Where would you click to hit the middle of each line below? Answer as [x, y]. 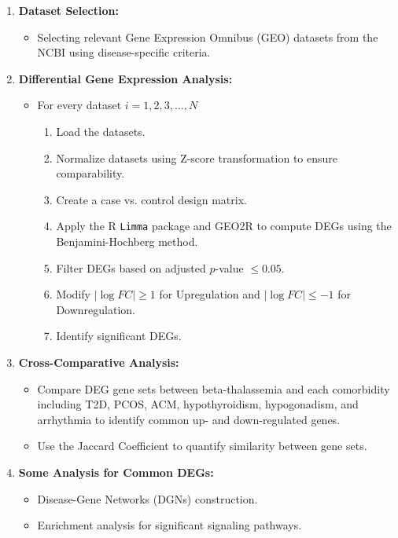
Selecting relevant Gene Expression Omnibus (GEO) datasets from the [208, 37]
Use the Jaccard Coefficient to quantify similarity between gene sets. [202, 446]
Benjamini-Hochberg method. [127, 241]
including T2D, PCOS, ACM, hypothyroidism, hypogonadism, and [198, 404]
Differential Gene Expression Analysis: [125, 78]
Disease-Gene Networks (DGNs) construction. [147, 498]
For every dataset [79, 105]
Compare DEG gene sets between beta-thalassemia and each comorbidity [214, 388]
